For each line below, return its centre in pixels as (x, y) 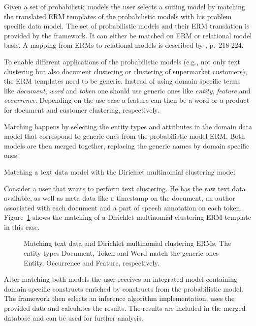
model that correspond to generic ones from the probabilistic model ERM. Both (125, 136)
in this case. (22, 226)
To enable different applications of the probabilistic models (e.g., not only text (122, 61)
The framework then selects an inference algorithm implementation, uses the (119, 298)
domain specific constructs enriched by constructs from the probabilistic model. (124, 288)
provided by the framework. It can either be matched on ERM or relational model (128, 35)
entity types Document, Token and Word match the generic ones (121, 253)
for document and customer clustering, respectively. (82, 109)
